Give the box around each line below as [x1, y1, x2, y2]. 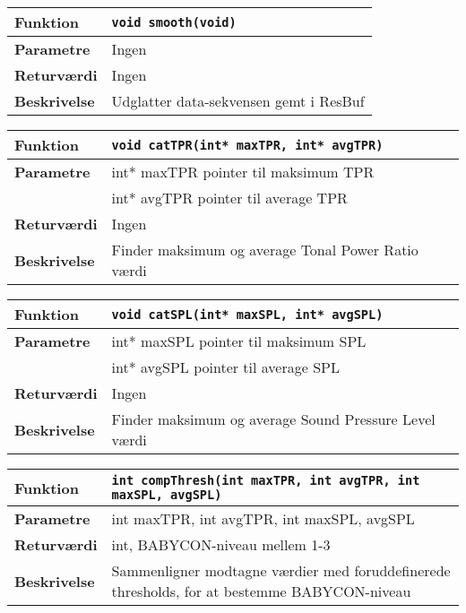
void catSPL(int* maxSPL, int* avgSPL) [111, 306, 384, 322]
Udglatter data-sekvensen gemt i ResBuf [111, 91, 365, 111]
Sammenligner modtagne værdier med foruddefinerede [111, 560, 451, 581]
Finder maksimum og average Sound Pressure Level [111, 409, 436, 429]
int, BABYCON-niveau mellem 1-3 [111, 534, 331, 555]
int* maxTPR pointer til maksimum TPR [111, 161, 375, 182]
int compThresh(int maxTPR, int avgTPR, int [111, 473, 420, 488]
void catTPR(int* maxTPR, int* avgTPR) [111, 137, 384, 152]
